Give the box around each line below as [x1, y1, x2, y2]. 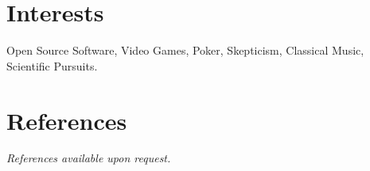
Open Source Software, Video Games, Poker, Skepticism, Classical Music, [6, 42, 364, 59]
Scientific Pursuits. [6, 57, 98, 74]
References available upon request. [6, 150, 171, 166]
